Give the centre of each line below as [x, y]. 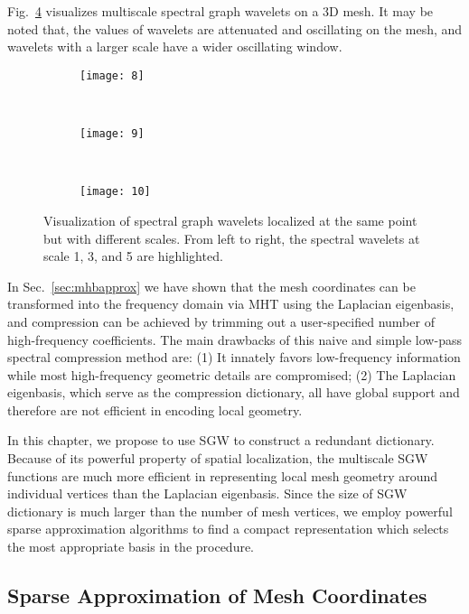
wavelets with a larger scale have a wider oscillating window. [175, 47]
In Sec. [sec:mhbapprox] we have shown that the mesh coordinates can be [211, 286]
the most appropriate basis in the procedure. [131, 547]
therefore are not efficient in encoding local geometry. [155, 409]
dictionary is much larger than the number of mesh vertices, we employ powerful [230, 511]
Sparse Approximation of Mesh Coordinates [217, 595]
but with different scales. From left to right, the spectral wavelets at [232, 238]
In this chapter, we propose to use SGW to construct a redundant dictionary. [221, 440]
